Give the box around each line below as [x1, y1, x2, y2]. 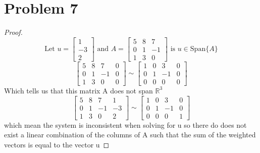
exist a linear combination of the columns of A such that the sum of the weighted [4, 129, 256, 140]
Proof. [4, 27, 23, 37]
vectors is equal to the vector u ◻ [4, 139, 110, 149]
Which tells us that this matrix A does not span [4, 85, 153, 95]
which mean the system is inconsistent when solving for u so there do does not [4, 119, 247, 130]
